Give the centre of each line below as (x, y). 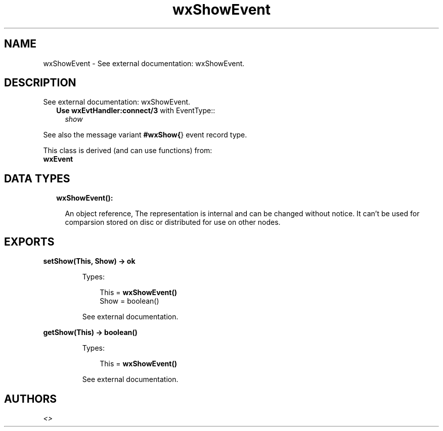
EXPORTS (29, 242)
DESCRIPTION (40, 83)
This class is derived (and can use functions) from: (128, 151)
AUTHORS (31, 399)
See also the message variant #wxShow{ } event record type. (145, 135)
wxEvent (58, 159)
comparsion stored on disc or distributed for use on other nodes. (173, 222)
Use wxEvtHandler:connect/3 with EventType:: (136, 111)
